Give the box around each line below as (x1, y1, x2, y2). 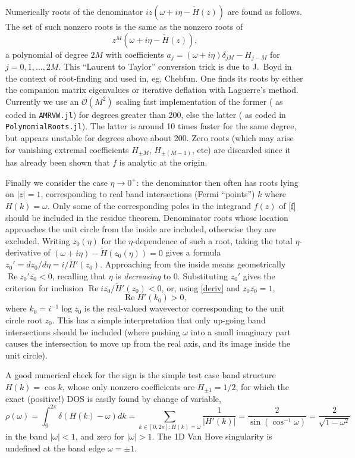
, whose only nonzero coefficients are (62, 381, 195, 392)
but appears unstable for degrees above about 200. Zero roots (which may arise (5, 132, 294, 144)
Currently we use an (5, 95, 79, 107)
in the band (5, 430, 48, 443)
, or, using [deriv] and (161, 281, 240, 294)
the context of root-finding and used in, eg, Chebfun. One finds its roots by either (5, 71, 303, 84)
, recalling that (52, 270, 106, 282)
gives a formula (165, 246, 221, 258)
